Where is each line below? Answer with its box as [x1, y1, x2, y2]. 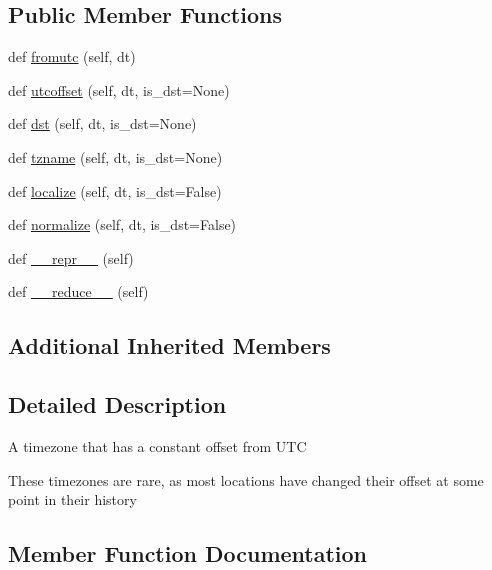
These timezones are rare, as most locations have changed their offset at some [8, 469, 484, 490]
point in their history [8, 489, 137, 510]
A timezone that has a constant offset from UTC [8, 435, 307, 456]
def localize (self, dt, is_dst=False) [8, 180, 222, 201]
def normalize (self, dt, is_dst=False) [8, 214, 237, 235]
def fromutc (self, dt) [8, 46, 136, 67]
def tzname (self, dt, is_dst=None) [8, 146, 223, 167]
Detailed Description [8, 389, 227, 420]
